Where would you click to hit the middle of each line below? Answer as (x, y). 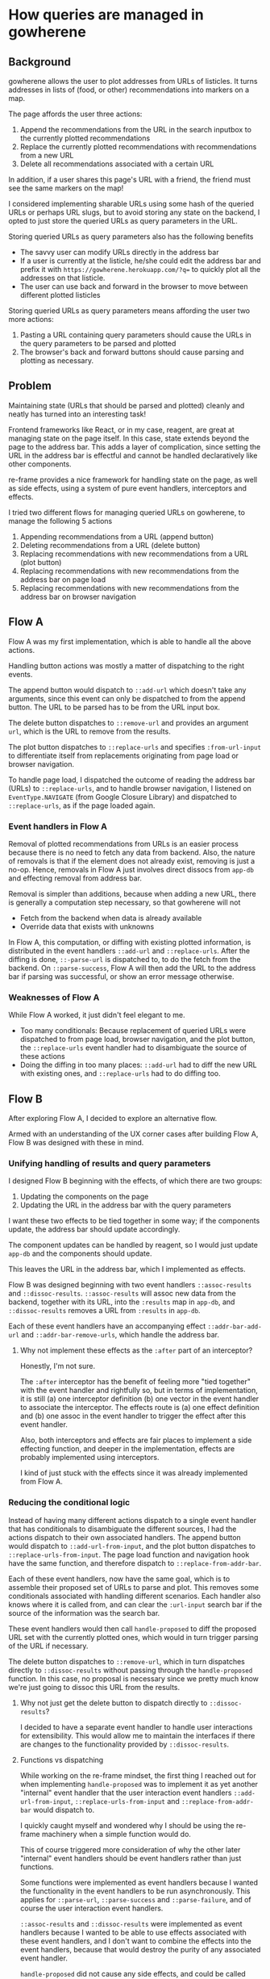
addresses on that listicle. (62, 278)
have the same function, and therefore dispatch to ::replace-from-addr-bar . (135, 1563)
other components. (40, 464)
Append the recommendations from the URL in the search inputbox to (136, 130)
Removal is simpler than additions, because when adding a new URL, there (132, 893)
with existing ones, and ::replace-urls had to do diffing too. (120, 1073)
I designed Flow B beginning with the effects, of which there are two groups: (135, 1181)
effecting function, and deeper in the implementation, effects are (127, 1449)
